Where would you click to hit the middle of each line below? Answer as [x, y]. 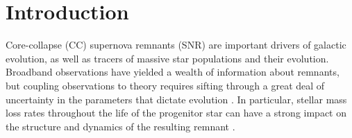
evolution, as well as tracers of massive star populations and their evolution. [167, 58]
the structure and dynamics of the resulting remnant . [120, 126]
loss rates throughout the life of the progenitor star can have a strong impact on [176, 113]
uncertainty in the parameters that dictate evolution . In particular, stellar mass [176, 99]
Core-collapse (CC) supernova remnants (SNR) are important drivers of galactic [176, 45]
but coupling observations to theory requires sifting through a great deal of [165, 85]
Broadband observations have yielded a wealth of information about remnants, [173, 72]
